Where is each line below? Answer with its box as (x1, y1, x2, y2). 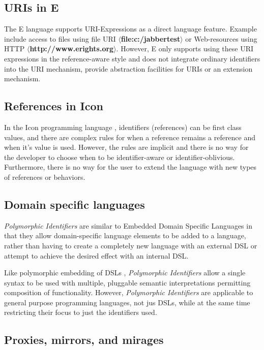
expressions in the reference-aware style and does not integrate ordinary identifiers (4, 53, 260, 63)
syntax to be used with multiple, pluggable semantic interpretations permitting (4, 277, 251, 288)
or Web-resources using (185, 33, 257, 44)
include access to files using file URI (4, 33, 116, 44)
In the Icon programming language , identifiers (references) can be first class (4, 121, 242, 132)
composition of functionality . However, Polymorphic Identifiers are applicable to (4, 287, 253, 298)
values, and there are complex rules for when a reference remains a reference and (4, 132, 256, 142)
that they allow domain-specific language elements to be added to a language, (4, 230, 246, 241)
